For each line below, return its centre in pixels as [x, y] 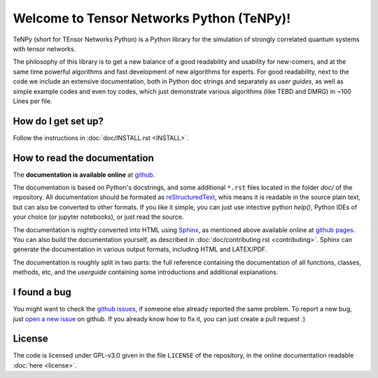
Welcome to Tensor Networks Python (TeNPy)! [152, 18]
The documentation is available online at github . [84, 175]
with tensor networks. [44, 48]
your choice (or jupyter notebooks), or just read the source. [98, 217]
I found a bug [42, 292]
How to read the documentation [83, 158]
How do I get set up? [58, 121]
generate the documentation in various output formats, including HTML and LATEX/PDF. [140, 250]
